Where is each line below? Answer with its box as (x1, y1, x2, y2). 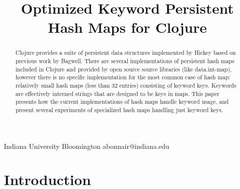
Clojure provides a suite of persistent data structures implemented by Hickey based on (15, 48, 236, 57)
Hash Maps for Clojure (48, 17, 207, 37)
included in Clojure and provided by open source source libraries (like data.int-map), (15, 65, 232, 73)
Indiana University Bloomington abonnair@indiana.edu (4, 141, 169, 151)
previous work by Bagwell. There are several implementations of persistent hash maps (15, 57, 235, 65)
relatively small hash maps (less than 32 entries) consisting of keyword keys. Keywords (15, 81, 237, 89)
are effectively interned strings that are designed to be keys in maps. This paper (15, 89, 219, 97)
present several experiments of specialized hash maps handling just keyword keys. (15, 105, 223, 114)
